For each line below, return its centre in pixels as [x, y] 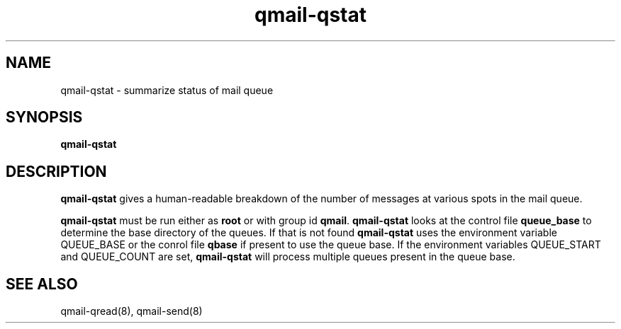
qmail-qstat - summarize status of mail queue [167, 90]
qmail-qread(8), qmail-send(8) [132, 311]
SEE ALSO [42, 284]
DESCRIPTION [56, 171]
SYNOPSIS [44, 117]
